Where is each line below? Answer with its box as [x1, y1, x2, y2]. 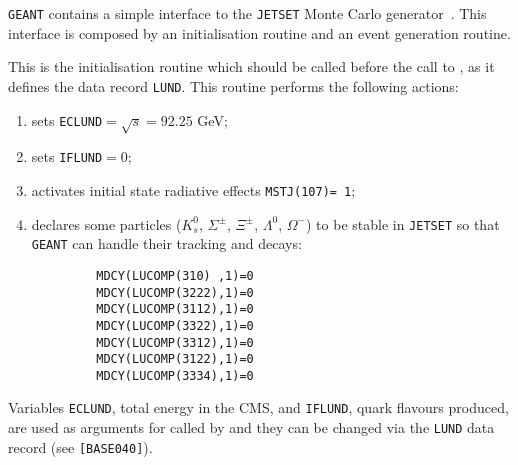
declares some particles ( [31, 213, 182, 234]
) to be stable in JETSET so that [305, 213, 500, 234]
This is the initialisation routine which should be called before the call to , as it [8, 56, 495, 77]
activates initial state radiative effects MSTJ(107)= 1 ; [31, 179, 356, 200]
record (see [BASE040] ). [8, 436, 153, 457]
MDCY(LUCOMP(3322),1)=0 [96, 318, 254, 333]
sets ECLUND [31, 109, 103, 130]
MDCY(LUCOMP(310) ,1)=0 [96, 268, 254, 283]
